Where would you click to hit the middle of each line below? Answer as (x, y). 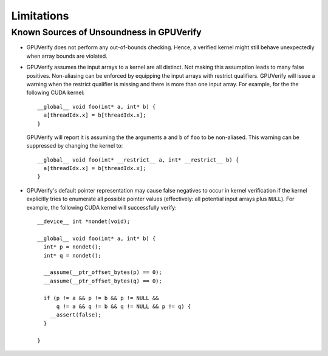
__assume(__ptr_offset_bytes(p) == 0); (103, 272)
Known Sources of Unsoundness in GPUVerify (106, 32)
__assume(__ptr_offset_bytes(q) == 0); (103, 281)
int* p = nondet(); (72, 247)
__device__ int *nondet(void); (84, 221)
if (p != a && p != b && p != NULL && (101, 298)
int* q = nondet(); (72, 255)
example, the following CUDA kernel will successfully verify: (101, 207)
